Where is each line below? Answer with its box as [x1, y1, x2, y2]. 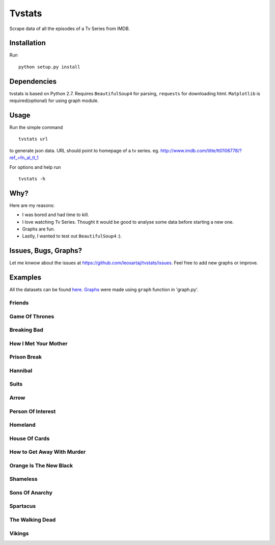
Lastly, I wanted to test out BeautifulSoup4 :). [22, 233, 122, 239]
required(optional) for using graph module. [9, 97, 99, 104]
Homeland [9, 421, 36, 428]
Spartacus [9, 503, 36, 510]
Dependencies [9, 77, 57, 86]
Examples [9, 273, 42, 282]
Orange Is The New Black [9, 462, 73, 469]
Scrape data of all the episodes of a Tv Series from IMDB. [9, 25, 130, 32]
